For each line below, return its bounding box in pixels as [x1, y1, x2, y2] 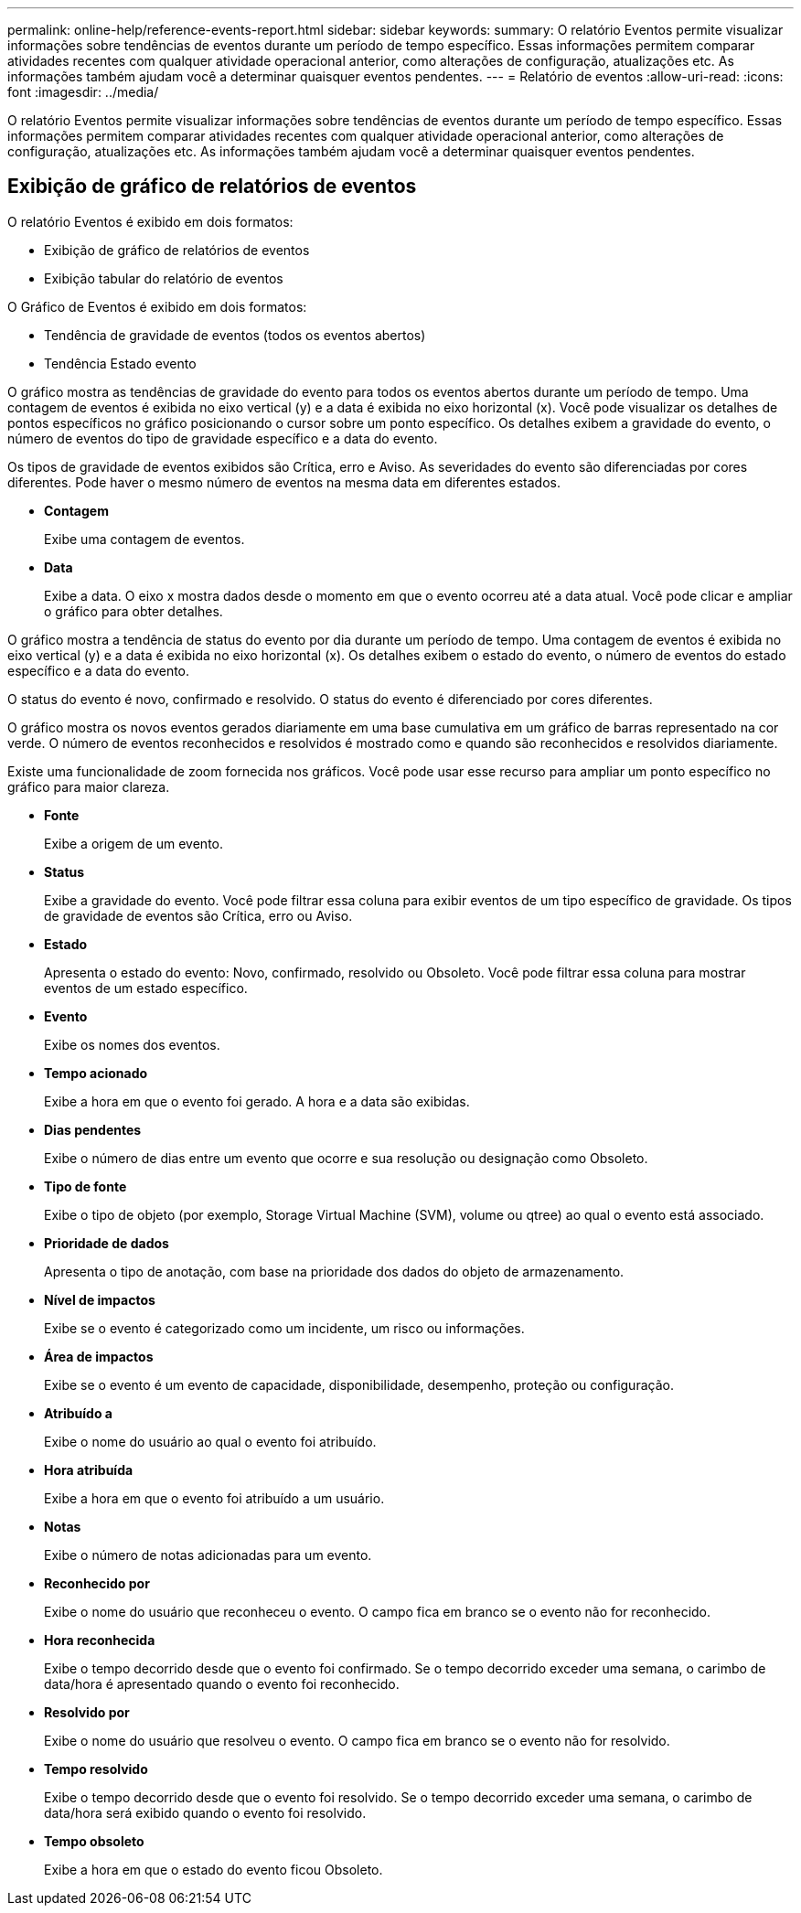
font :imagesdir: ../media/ [7, 84, 159, 100]
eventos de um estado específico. [44, 979, 248, 996]
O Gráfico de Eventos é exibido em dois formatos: [7, 298, 307, 315]
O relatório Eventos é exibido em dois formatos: [7, 213, 294, 230]
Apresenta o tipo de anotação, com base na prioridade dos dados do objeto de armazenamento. [44, 1263, 625, 1279]
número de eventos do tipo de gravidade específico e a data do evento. [7, 430, 438, 446]
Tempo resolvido [44, 1760, 148, 1777]
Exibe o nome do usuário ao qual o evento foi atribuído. [44, 1433, 377, 1449]
